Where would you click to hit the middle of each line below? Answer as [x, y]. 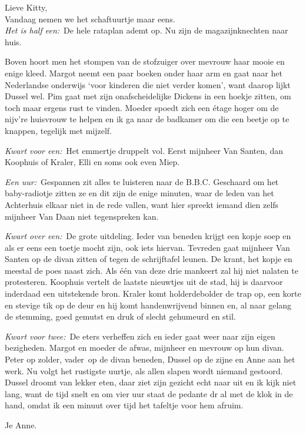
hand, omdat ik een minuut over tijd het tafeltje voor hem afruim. [124, 405]
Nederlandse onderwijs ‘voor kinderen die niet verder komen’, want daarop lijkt [148, 84]
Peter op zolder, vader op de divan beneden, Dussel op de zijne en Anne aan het [150, 359]
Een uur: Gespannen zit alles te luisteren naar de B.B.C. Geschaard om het [142, 181]
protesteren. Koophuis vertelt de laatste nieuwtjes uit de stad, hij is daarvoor [144, 282]
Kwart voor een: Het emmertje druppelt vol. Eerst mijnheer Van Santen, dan [144, 150]
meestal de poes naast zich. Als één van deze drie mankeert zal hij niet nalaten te [152, 270]
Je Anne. [21, 425]
